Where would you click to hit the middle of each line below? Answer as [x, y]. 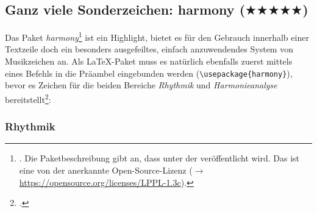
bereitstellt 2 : [28, 98]
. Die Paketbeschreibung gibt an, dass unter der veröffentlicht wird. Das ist [159, 158]
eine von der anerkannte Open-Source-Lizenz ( [106, 170]
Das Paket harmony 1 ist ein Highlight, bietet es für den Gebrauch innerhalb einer [157, 36]
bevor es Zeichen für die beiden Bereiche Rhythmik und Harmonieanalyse [141, 85]
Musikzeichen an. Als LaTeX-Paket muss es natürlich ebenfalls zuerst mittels [149, 61]
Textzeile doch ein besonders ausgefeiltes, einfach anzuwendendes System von [149, 49]
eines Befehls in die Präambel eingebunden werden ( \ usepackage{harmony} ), [149, 73]
